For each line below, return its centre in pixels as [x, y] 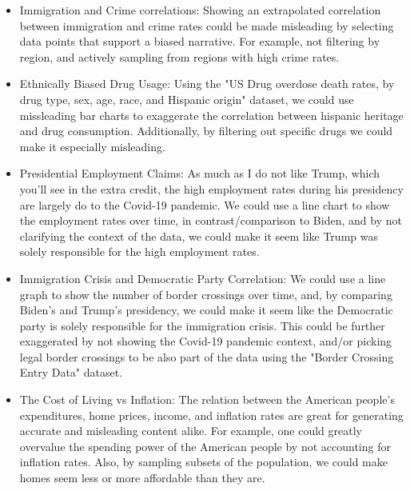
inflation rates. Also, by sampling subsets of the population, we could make [203, 462]
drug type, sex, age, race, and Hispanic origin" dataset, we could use [187, 99]
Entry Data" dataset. [71, 372]
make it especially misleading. [92, 146]
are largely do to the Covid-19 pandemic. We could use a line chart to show [205, 204]
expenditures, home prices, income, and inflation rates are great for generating [211, 415]
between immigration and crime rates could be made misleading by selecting [207, 25]
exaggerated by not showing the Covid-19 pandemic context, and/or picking [206, 341]
